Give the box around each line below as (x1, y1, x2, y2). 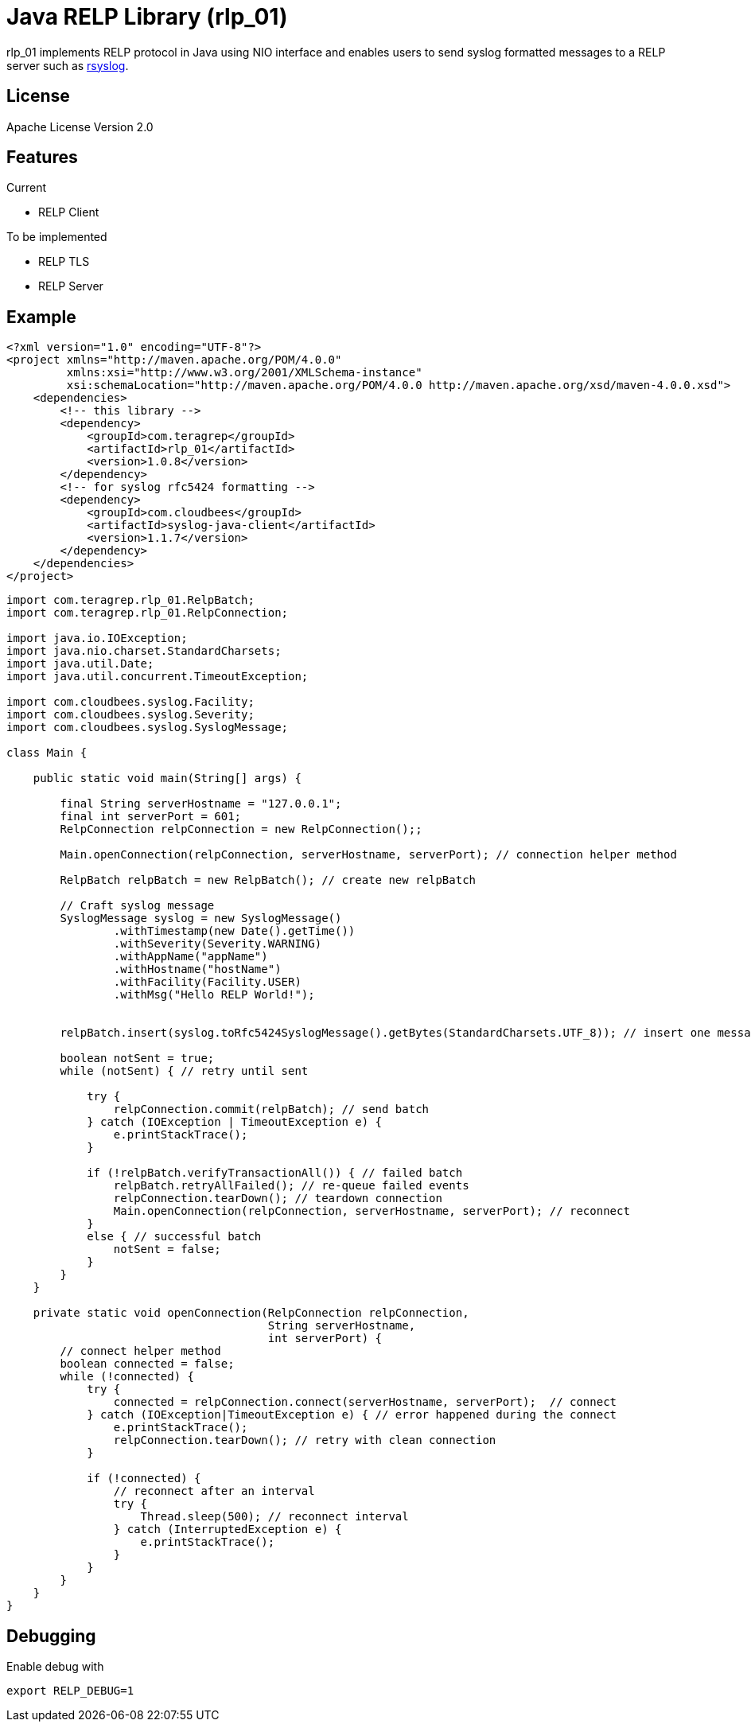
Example (6, 306, 76, 327)
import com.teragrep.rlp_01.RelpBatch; (6, 594, 255, 607)
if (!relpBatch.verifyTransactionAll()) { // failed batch (87, 1166, 463, 1180)
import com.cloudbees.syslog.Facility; (6, 695, 255, 709)
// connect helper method (60, 1345, 221, 1358)
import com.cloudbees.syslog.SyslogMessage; (6, 721, 289, 734)
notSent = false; (113, 1243, 221, 1256)
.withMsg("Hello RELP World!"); (113, 988, 315, 1002)
